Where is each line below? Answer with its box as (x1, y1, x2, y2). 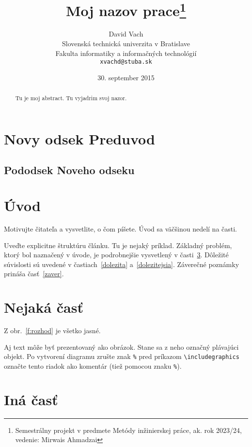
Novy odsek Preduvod (4, 128, 156, 148)
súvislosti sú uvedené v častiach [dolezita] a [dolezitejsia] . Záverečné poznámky (4, 259, 239, 269)
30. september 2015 (97, 72, 155, 82)
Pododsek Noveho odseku (4, 162, 135, 177)
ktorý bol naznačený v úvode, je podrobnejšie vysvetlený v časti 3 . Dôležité (4, 250, 229, 260)
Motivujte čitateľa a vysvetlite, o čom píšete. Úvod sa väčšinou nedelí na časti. (4, 224, 237, 234)
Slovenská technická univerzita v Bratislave (62, 38, 190, 49)
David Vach (109, 29, 143, 39)
